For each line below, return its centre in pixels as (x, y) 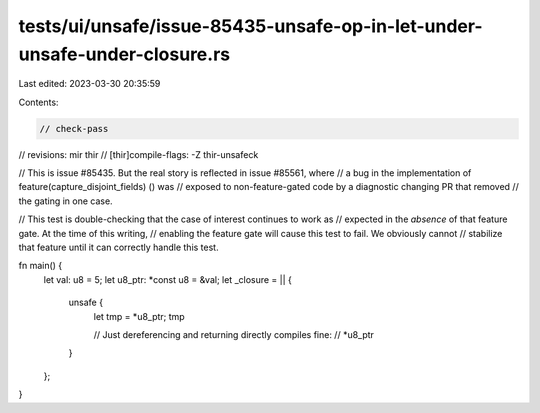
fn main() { (40, 266)
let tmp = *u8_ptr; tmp (139, 316)
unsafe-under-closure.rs (124, 54)
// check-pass (74, 128)
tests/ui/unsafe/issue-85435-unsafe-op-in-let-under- (251, 26)
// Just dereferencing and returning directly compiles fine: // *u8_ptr (234, 334)
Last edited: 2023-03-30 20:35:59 (89, 84)
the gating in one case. (66, 201)
